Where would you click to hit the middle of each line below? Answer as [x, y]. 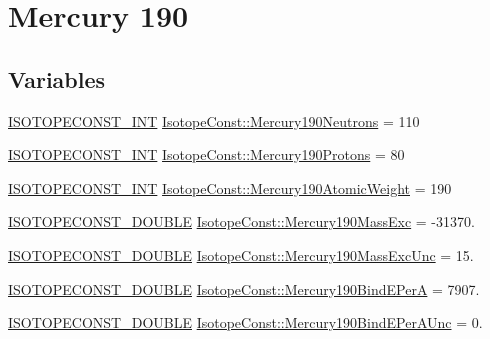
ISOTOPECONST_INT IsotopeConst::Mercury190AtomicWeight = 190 [230, 187]
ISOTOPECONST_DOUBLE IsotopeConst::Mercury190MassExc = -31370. [241, 221]
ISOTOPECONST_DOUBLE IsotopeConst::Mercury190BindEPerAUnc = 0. [245, 322]
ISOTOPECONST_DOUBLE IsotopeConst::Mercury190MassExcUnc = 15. [241, 254]
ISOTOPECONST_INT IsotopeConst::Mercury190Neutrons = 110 [214, 120]
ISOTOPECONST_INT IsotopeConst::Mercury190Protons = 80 [206, 154]
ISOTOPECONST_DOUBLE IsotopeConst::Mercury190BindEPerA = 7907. [244, 288]
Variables [57, 78]
